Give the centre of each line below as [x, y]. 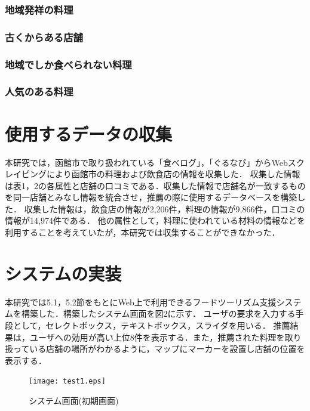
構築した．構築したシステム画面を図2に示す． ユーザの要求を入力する [158, 313]
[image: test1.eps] [67, 381]
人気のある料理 [39, 92]
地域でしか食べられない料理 [68, 64]
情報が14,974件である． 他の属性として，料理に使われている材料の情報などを [155, 220]
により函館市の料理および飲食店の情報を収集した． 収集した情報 [173, 174]
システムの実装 [63, 273]
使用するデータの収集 [89, 133]
